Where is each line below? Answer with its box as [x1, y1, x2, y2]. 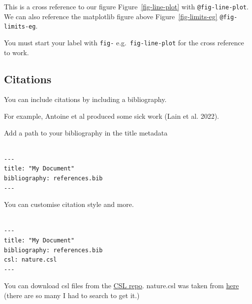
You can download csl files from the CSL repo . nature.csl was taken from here [4, 280, 239, 291]
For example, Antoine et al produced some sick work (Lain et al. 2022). [4, 111, 219, 121]
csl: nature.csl [4, 256, 57, 264]
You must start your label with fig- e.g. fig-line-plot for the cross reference [4, 37, 244, 47]
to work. [4, 47, 29, 57]
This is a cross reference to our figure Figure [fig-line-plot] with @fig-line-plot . [4, 1, 249, 11]
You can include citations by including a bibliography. [4, 94, 167, 104]
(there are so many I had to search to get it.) [4, 290, 140, 300]
